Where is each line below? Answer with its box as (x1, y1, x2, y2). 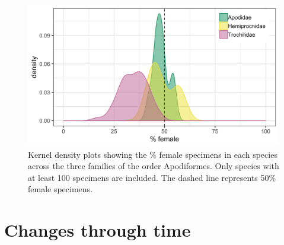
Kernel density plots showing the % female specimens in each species (28, 148, 277, 160)
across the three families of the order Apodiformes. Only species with (28, 160, 279, 172)
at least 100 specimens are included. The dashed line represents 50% (28, 171, 276, 183)
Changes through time (4, 218, 191, 242)
